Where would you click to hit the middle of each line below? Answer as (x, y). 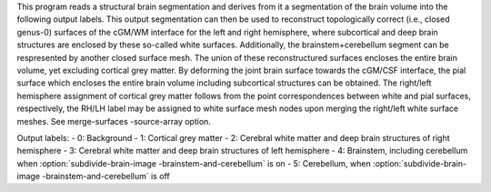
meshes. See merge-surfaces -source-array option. (114, 121)
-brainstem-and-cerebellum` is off (106, 177)
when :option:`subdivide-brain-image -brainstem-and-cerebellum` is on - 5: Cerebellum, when (194, 163)
